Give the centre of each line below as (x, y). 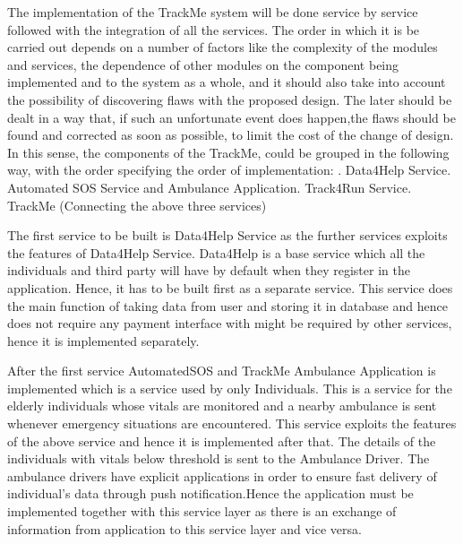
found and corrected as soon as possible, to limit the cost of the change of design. (231, 135)
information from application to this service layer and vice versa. (184, 528)
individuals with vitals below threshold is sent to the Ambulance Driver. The (219, 458)
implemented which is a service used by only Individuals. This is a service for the (230, 388)
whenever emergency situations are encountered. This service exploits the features (232, 423)
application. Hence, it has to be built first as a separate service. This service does (230, 287)
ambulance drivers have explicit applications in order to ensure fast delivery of (222, 475)
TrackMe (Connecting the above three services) (137, 205)
